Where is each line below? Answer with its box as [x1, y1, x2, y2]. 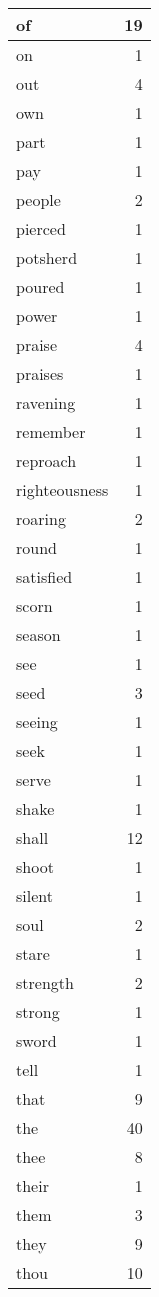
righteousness [16, 478, 109, 501]
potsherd [16, 246, 78, 269]
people [16, 188, 61, 211]
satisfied [16, 565, 73, 588]
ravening [16, 391, 76, 414]
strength [16, 971, 74, 994]
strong [16, 1000, 60, 1023]
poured [16, 275, 65, 298]
